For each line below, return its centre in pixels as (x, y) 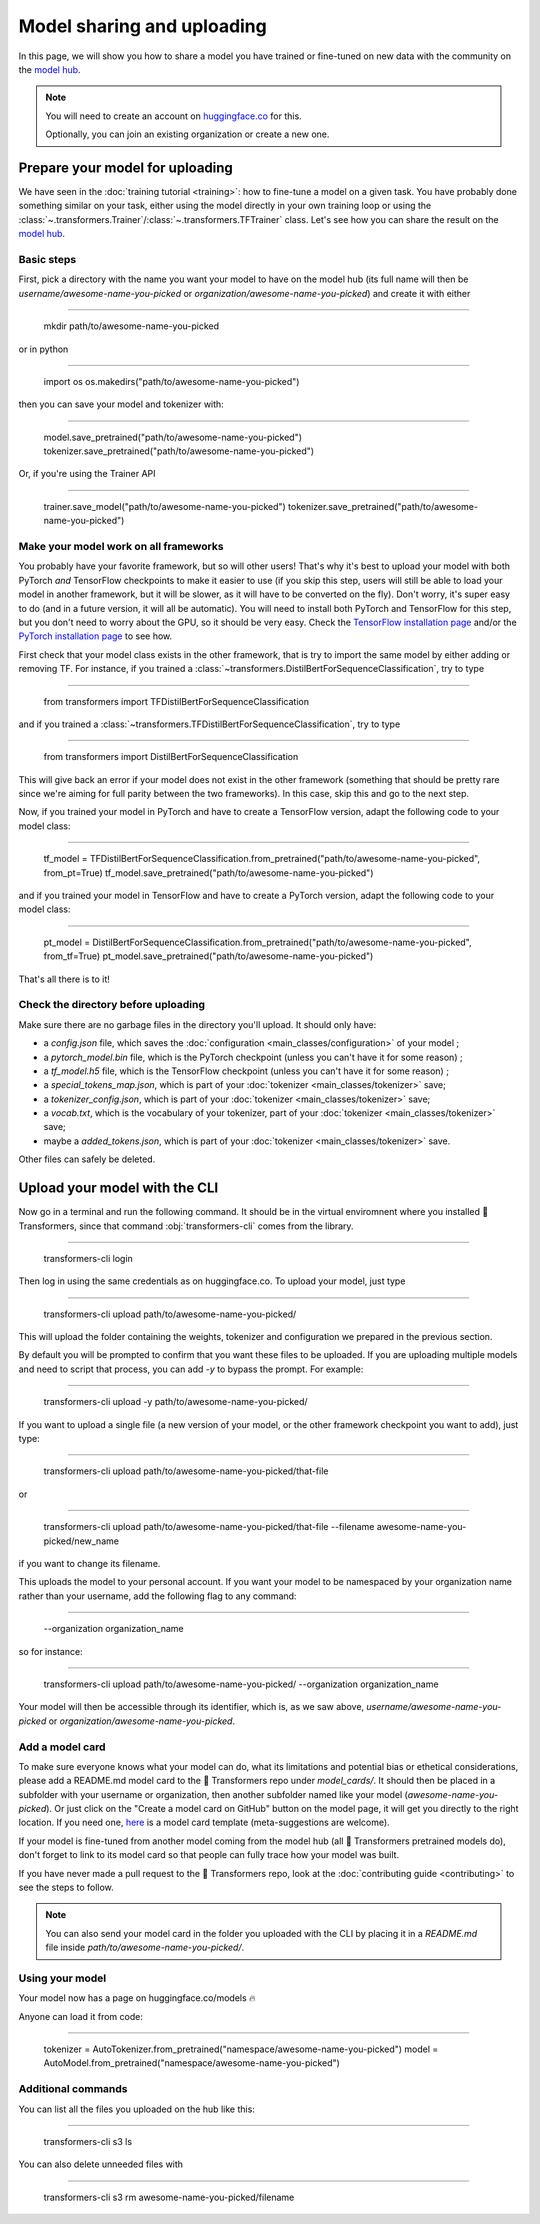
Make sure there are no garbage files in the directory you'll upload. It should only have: (197, 1024)
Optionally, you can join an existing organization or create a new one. (187, 134)
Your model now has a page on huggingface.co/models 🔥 (137, 1998)
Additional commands (73, 2089)
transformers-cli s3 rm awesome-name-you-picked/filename (169, 2197)
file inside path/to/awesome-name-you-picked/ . (145, 1947)
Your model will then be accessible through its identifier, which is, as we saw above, (191, 1707)
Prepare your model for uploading (126, 167)
